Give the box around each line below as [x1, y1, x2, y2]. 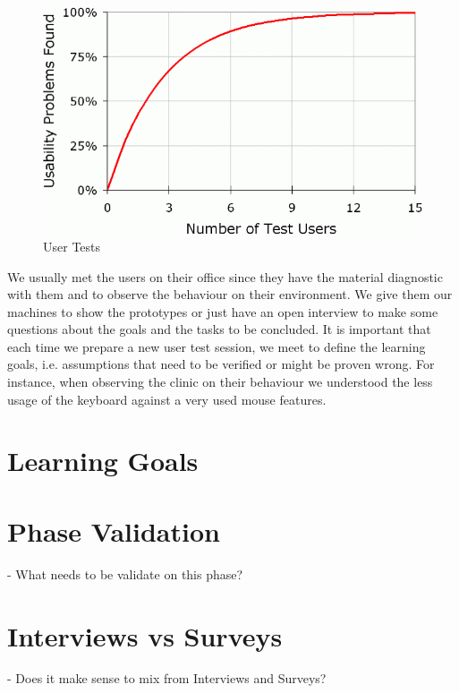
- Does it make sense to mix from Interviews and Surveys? [7, 669, 327, 688]
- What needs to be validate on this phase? [7, 564, 243, 583]
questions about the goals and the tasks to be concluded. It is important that [7, 320, 431, 338]
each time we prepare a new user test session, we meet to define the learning [7, 337, 426, 355]
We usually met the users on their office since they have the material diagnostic [7, 267, 443, 286]
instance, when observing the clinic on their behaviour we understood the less [7, 372, 433, 391]
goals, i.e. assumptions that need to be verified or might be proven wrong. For [7, 355, 435, 373]
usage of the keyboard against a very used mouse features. [7, 389, 327, 408]
